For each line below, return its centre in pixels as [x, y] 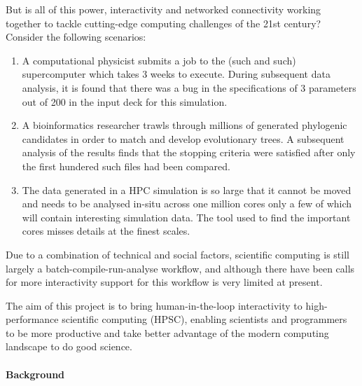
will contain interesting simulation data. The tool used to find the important [186, 217]
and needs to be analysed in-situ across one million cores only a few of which [187, 204]
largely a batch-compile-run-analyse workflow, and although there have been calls [180, 268]
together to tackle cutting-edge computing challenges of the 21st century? [163, 23]
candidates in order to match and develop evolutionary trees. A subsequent [183, 138]
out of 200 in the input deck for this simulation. [125, 101]
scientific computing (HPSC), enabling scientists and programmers [204, 319]
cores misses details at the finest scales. [106, 231]
